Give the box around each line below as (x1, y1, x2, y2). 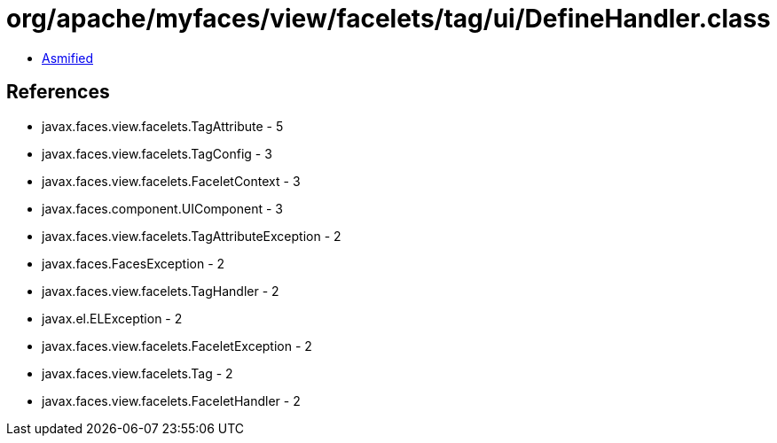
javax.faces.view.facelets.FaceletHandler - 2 (42, 392, 301, 408)
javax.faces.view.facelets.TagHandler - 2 (42, 283, 279, 299)
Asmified (42, 50, 94, 66)
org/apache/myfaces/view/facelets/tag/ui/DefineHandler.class (6, 4, 771, 34)
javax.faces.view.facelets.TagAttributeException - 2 (42, 228, 341, 244)
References (6, 81, 110, 104)
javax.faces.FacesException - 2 (42, 255, 225, 271)
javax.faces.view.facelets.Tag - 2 (42, 365, 233, 381)
